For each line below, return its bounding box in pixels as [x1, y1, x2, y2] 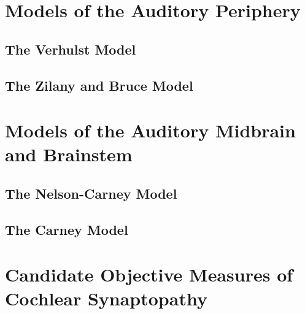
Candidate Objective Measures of [5, 262, 293, 287]
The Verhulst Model [5, 39, 136, 58]
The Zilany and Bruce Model [5, 75, 193, 94]
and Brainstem [5, 142, 133, 167]
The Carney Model [5, 220, 128, 239]
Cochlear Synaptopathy [5, 286, 207, 311]
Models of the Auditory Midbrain [5, 118, 296, 143]
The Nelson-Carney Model [5, 183, 177, 202]
